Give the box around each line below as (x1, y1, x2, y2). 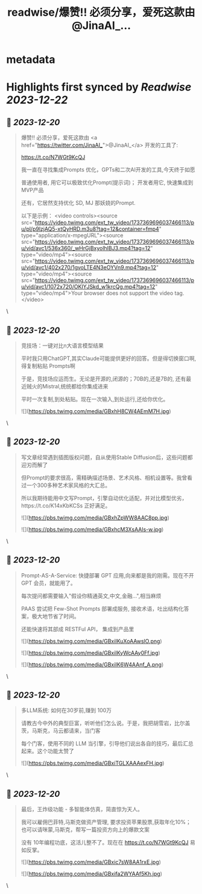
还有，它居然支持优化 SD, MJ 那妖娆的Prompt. (21, 199, 136, 207)
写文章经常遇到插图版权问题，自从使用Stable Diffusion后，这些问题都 (21, 454, 193, 461)
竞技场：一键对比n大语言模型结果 (21, 342, 104, 349)
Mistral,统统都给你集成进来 (42, 383, 109, 390)
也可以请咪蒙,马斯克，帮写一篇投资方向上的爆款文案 (21, 826, 150, 834)
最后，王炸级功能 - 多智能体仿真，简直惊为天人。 (21, 806, 144, 813)
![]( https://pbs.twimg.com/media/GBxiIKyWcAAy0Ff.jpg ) (21, 649, 161, 656)
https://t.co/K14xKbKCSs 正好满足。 (21, 502, 111, 509)
